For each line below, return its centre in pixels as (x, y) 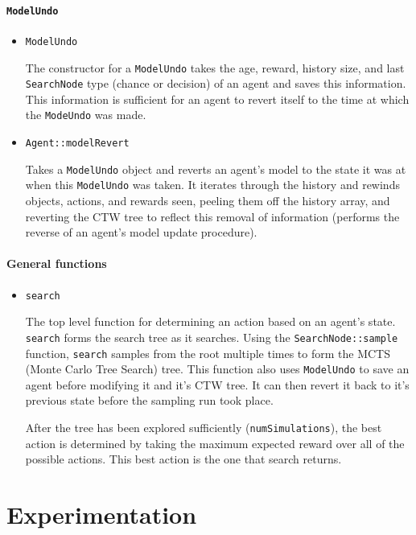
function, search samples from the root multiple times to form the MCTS (208, 353)
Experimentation (102, 514)
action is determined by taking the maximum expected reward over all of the (215, 443)
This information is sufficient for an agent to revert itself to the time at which (217, 99)
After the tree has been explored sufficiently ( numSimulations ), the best (204, 428)
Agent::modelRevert (77, 144)
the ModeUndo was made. (86, 115)
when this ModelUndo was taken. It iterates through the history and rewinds (212, 185)
